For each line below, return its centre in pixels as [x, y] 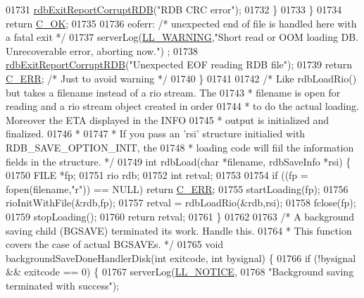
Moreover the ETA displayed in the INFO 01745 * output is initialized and [168, 119]
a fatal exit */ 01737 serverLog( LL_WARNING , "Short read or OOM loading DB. [182, 37]
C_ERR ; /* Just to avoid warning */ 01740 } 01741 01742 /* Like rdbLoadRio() [181, 78]
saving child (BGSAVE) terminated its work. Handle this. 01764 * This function [179, 230]
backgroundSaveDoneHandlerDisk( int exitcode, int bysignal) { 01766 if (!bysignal [181, 257]
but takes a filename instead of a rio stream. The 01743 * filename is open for [173, 92]
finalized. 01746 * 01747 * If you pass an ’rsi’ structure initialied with [156, 134]
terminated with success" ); [63, 285]
